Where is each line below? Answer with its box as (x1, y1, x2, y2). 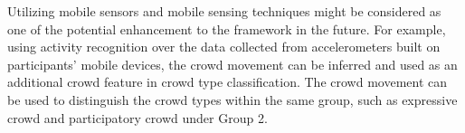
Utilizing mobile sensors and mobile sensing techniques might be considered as (7, 2, 441, 20)
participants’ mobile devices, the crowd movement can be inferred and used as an (7, 54, 458, 73)
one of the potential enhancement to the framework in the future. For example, (7, 19, 446, 38)
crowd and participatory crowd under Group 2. (7, 108, 268, 127)
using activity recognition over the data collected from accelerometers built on (7, 37, 441, 56)
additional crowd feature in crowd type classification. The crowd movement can (7, 72, 448, 91)
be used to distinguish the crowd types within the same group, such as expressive (7, 90, 458, 109)
